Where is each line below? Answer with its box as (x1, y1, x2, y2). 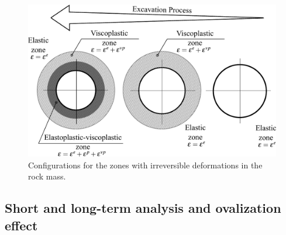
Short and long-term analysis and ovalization (5, 199, 281, 217)
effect (5, 216, 38, 234)
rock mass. (28, 170, 66, 182)
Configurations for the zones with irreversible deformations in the (28, 158, 263, 171)
